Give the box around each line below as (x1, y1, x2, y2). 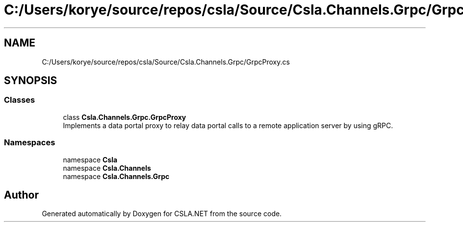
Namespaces (4, 137, 55, 148)
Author (4, 188, 39, 201)
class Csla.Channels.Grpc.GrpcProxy (63, 113, 186, 121)
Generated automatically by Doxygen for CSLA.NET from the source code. (42, 209, 282, 218)
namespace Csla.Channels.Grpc (63, 172, 170, 181)
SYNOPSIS (4, 74, 57, 87)
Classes (4, 95, 35, 105)
